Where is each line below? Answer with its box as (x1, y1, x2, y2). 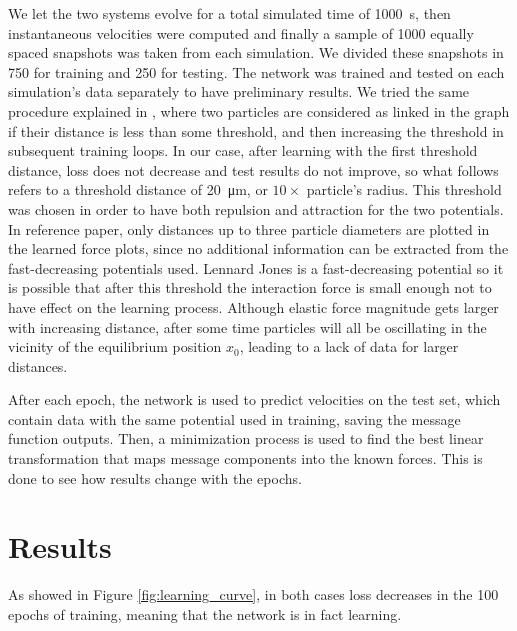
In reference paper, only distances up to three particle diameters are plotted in (8, 218, 490, 239)
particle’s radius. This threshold (306, 179, 502, 200)
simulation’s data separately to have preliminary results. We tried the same (8, 81, 470, 102)
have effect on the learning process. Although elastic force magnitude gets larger (8, 296, 499, 317)
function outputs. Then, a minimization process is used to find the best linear (8, 428, 484, 449)
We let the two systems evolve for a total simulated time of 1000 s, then (8, 3, 451, 23)
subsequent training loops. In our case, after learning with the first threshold (8, 140, 478, 161)
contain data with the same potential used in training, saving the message (8, 408, 461, 429)
